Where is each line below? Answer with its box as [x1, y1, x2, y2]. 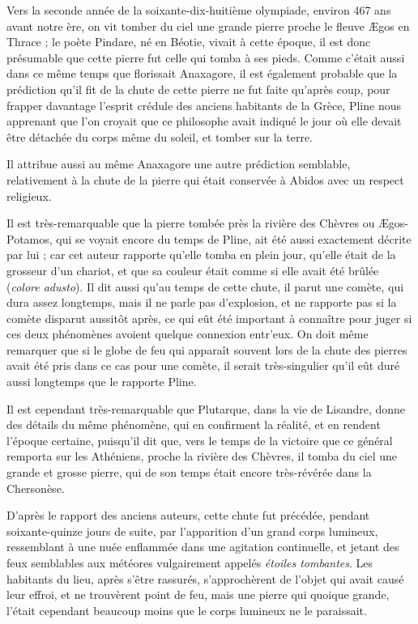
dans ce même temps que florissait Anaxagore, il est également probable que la [6, 65, 398, 82]
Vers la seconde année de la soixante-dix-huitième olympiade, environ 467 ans [6, 2, 391, 18]
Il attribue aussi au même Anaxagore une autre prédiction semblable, [6, 155, 351, 172]
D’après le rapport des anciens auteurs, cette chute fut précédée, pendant [6, 507, 370, 524]
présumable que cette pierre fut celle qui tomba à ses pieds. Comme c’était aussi [6, 49, 405, 66]
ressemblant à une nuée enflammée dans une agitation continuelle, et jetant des [6, 538, 399, 555]
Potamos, [6, 230, 53, 247]
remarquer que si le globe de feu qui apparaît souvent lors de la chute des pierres [6, 341, 407, 358]
